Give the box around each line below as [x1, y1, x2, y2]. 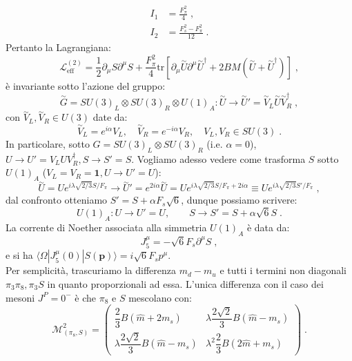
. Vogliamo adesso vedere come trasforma [131, 151, 306, 166]
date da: [92, 110, 128, 124]
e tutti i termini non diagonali [219, 263, 347, 277]
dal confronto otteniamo [6, 193, 108, 207]
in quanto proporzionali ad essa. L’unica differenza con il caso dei [47, 276, 324, 291]
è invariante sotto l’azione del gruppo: [6, 78, 166, 92]
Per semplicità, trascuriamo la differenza [6, 263, 177, 277]
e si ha [6, 248, 33, 262]
